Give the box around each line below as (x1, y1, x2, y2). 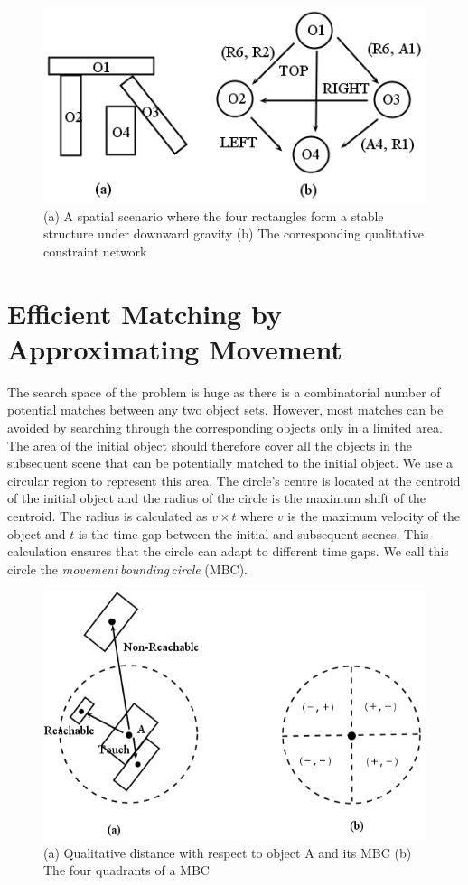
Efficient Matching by (7, 294, 282, 331)
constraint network (43, 241, 147, 260)
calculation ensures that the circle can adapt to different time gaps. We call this (7, 542, 449, 561)
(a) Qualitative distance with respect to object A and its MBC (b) (43, 843, 412, 862)
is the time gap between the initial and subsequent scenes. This (78, 524, 429, 543)
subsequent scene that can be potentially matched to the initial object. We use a (7, 453, 454, 472)
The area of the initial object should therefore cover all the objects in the (7, 435, 412, 454)
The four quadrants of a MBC (43, 861, 210, 880)
